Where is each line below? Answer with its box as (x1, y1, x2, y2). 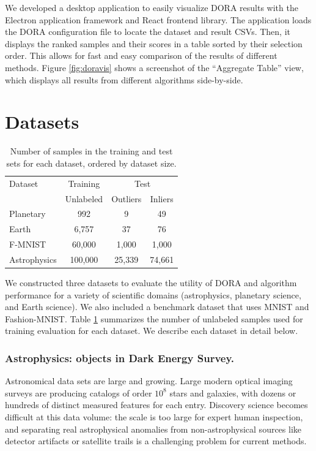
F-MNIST (9, 238, 46, 251)
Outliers (111, 192, 142, 205)
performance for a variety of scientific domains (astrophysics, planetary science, (5, 288, 301, 301)
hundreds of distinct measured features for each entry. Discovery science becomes (5, 398, 308, 411)
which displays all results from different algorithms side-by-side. (5, 73, 243, 86)
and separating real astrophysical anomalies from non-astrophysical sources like (5, 422, 302, 435)
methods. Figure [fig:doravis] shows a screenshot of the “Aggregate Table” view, (5, 61, 304, 74)
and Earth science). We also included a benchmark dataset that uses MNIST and (5, 300, 309, 313)
